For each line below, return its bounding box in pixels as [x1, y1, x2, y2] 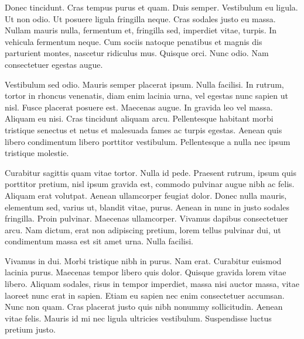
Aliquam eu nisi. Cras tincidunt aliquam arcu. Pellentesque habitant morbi [5, 112, 274, 124]
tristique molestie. [5, 147, 69, 159]
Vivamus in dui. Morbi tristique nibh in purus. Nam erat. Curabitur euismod [5, 254, 282, 267]
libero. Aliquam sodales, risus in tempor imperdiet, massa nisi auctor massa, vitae [5, 278, 299, 290]
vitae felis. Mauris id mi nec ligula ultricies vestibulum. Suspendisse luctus [5, 312, 272, 324]
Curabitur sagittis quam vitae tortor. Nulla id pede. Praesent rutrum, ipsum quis [5, 166, 296, 178]
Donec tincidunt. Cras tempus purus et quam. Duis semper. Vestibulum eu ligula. [5, 1, 298, 13]
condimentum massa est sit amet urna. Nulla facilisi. [5, 235, 194, 247]
